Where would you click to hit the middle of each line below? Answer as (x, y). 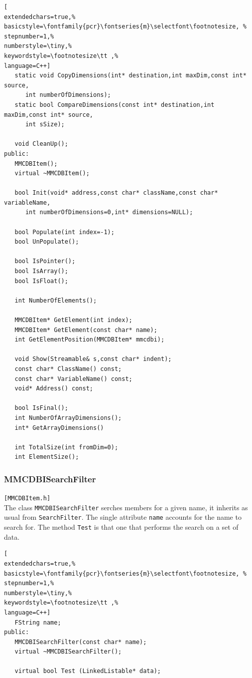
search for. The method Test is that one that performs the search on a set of (121, 527)
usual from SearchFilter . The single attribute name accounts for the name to (123, 517)
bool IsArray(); (41, 271)
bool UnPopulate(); (47, 242)
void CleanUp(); (41, 144)
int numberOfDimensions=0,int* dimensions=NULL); (109, 212)
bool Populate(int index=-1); (64, 232)
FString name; (38, 622)
